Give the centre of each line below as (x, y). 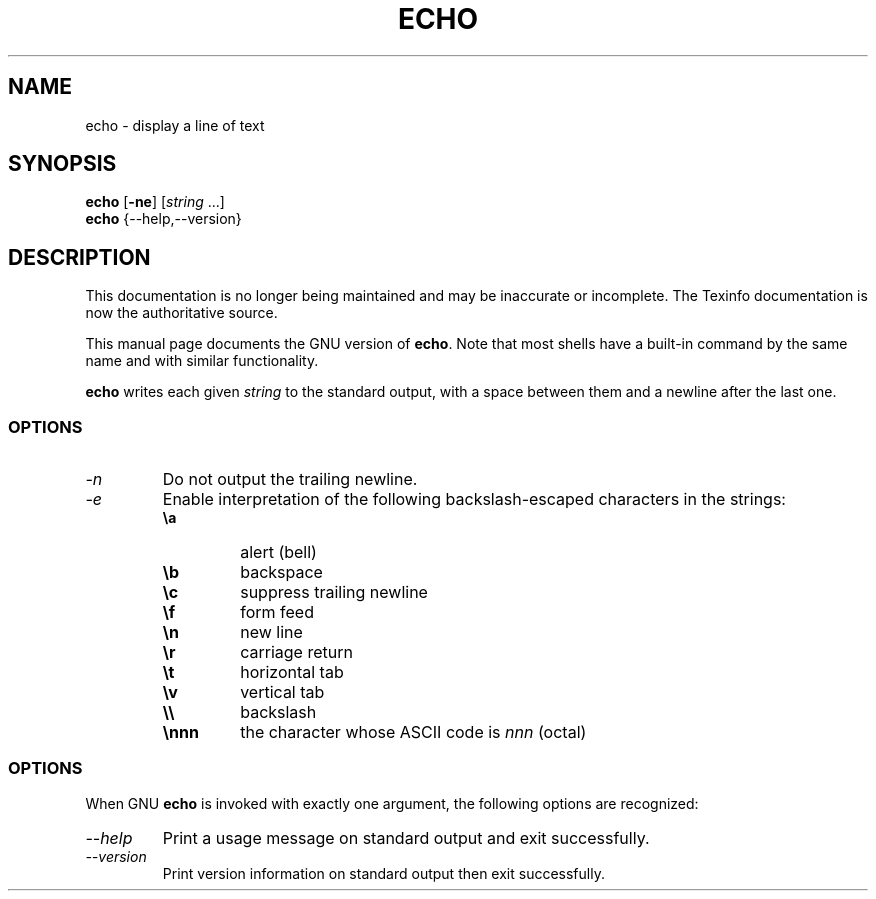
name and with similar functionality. (202, 361)
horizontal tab (292, 672)
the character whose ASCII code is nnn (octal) (413, 732)
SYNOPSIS (62, 164)
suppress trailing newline (334, 592)
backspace (281, 572)
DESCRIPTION (79, 257)
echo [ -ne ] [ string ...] (155, 202)
